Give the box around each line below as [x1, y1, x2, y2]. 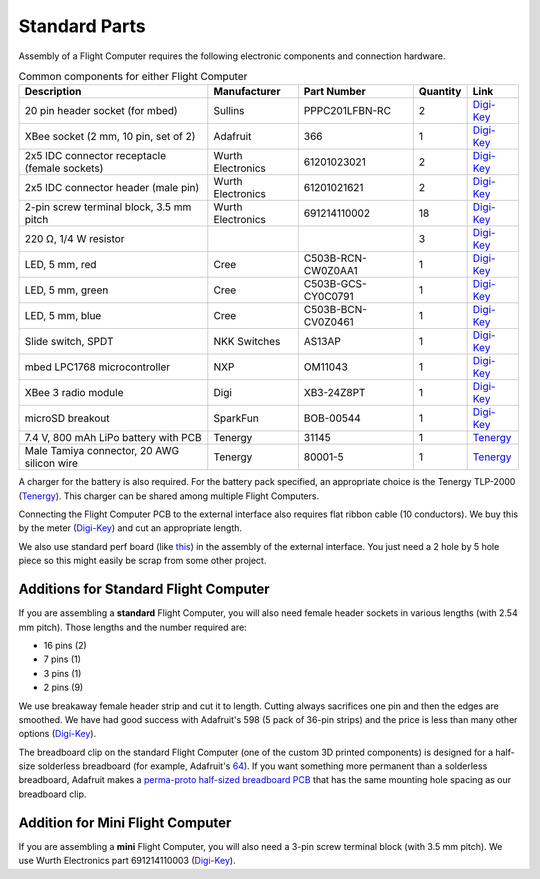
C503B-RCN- [303, 251, 367, 265]
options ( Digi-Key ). [18, 728, 97, 740]
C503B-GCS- [303, 277, 367, 291]
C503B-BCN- [303, 303, 367, 317]
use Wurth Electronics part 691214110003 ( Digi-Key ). [18, 855, 236, 867]
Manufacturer [213, 85, 281, 99]
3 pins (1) [43, 667, 82, 679]
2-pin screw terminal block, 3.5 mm [24, 200, 192, 214]
